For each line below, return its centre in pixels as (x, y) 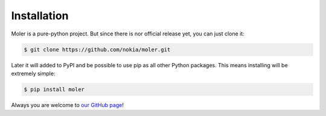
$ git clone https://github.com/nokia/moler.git (97, 49)
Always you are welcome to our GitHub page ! (67, 105)
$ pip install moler (54, 89)
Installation (40, 16)
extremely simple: (33, 73)
